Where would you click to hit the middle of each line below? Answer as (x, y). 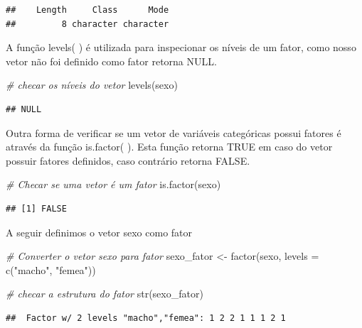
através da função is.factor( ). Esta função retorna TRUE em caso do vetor (169, 147)
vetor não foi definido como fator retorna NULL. (111, 61)
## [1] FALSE (36, 208)
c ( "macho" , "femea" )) (51, 269)
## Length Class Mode (87, 10)
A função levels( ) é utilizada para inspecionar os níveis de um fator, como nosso (181, 47)
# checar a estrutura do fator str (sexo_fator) (105, 294)
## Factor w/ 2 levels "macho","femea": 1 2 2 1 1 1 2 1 (146, 318)
